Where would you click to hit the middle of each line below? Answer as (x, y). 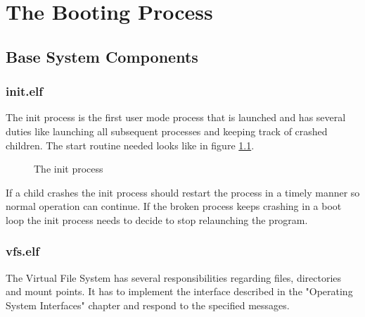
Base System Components (102, 56)
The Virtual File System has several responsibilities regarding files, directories (174, 277)
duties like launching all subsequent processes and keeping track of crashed (167, 131)
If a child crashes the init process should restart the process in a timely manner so (183, 192)
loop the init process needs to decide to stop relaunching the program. (157, 219)
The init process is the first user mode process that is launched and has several (176, 117)
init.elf (25, 91)
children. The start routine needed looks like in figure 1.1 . (130, 145)
